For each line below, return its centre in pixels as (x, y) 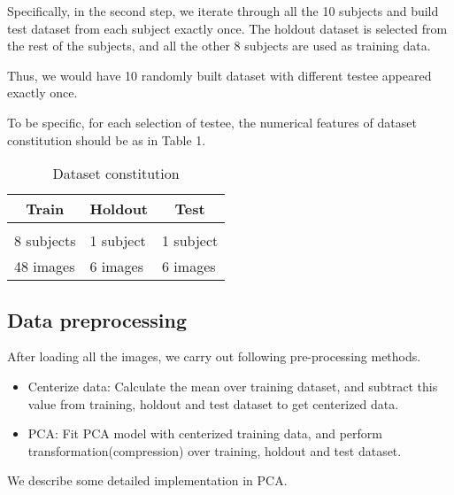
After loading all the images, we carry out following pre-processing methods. (214, 356)
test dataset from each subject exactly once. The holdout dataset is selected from (227, 28)
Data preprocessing (97, 319)
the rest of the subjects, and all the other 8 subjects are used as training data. (219, 46)
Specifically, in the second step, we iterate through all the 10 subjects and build (223, 11)
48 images (45, 267)
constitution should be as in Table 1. (107, 139)
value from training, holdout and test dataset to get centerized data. (213, 403)
